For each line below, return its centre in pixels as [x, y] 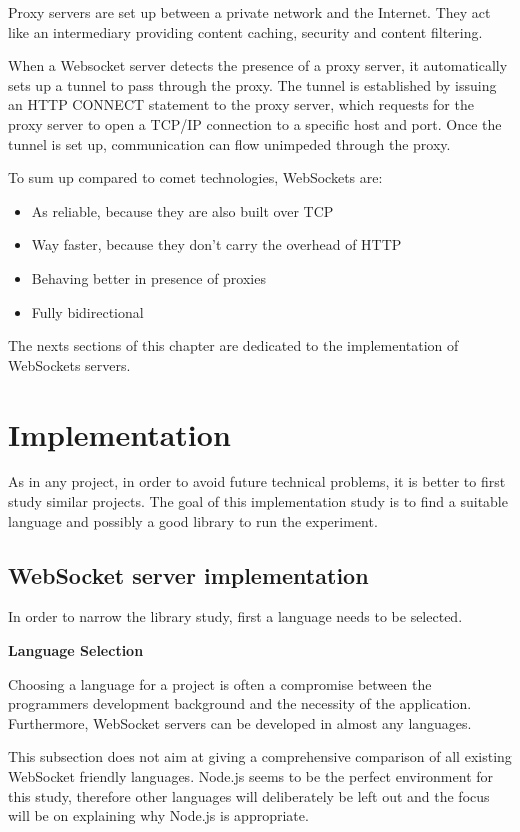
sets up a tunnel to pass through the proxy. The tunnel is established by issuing [252, 84]
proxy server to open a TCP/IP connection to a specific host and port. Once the [255, 123]
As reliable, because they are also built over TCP [182, 210]
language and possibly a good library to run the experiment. [193, 520]
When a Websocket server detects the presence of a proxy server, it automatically [258, 65]
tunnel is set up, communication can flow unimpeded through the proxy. [229, 143]
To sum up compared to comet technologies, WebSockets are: [195, 177]
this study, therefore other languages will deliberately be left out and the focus [249, 795]
